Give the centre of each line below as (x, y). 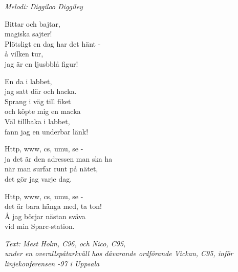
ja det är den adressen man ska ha (59, 158)
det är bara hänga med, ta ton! (53, 206)
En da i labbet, (28, 81)
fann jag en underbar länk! (47, 131)
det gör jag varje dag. (38, 178)
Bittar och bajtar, (33, 23)
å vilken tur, (24, 54)
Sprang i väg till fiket (38, 101)
